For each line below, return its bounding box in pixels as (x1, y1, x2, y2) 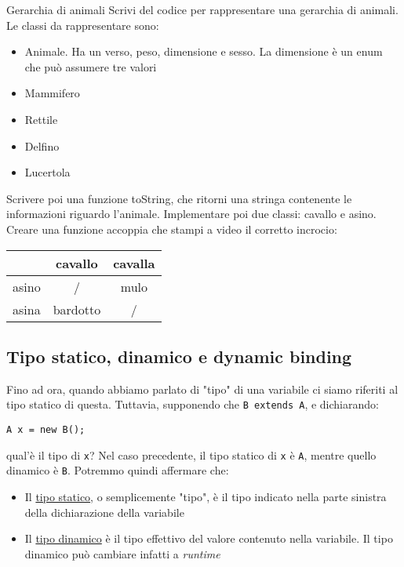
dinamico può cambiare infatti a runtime (24, 545, 220, 562)
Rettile (24, 111, 58, 127)
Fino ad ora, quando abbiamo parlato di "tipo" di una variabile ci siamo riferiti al (6, 380, 399, 397)
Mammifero (24, 85, 80, 101)
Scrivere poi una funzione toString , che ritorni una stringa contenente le (6, 190, 352, 206)
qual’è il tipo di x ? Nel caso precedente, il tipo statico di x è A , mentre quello (6, 446, 377, 463)
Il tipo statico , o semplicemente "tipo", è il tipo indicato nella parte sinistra (24, 488, 387, 504)
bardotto (53, 300, 101, 318)
